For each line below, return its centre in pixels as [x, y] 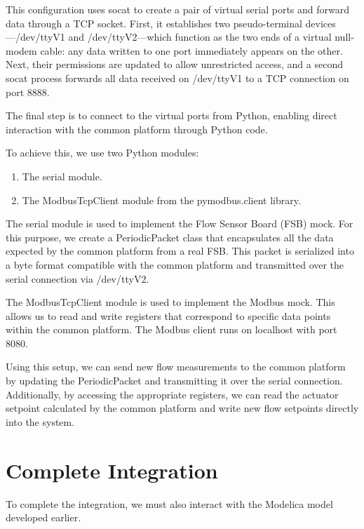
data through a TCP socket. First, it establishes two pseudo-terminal [154, 23]
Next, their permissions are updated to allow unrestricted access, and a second [174, 64]
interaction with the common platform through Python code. [137, 129]
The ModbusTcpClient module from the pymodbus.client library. [161, 200]
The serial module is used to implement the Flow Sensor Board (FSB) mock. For [180, 223]
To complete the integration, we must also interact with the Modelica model [169, 503]
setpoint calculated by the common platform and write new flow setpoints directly [182, 408]
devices [321, 23]
